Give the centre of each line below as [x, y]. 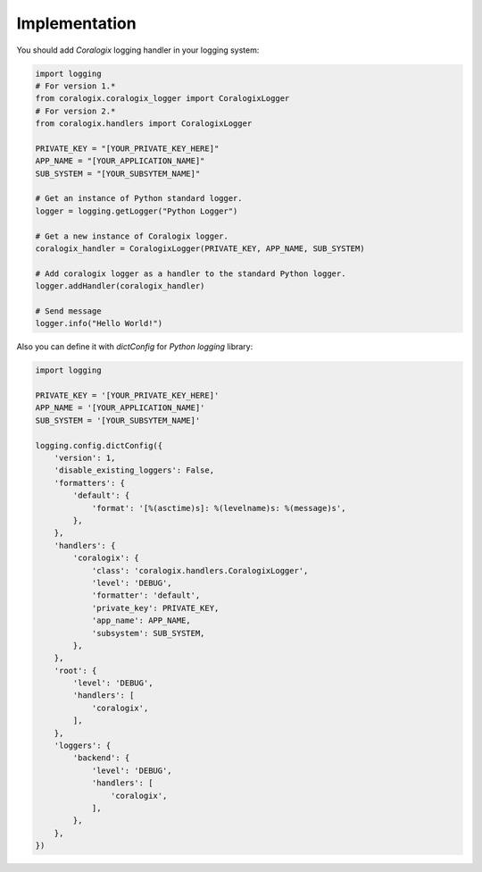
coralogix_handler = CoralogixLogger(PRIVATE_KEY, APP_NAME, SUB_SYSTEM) [200, 249]
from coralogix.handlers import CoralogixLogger [144, 124]
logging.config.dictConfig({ [99, 445]
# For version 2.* [75, 111]
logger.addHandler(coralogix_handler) [120, 286]
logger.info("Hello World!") [99, 323]
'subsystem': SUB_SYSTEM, [148, 633]
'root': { [75, 671]
